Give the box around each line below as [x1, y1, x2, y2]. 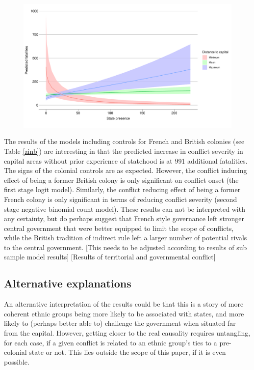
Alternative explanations [4, 276, 131, 291]
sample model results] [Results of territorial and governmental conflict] [4, 252, 216, 262]
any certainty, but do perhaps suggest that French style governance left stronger [4, 213, 245, 224]
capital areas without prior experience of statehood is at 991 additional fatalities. [4, 155, 248, 166]
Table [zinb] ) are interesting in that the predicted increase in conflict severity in [4, 145, 243, 156]
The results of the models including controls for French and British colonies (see [4, 136, 245, 146]
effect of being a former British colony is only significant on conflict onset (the [4, 174, 239, 185]
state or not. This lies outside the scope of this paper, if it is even [29, 347, 226, 357]
